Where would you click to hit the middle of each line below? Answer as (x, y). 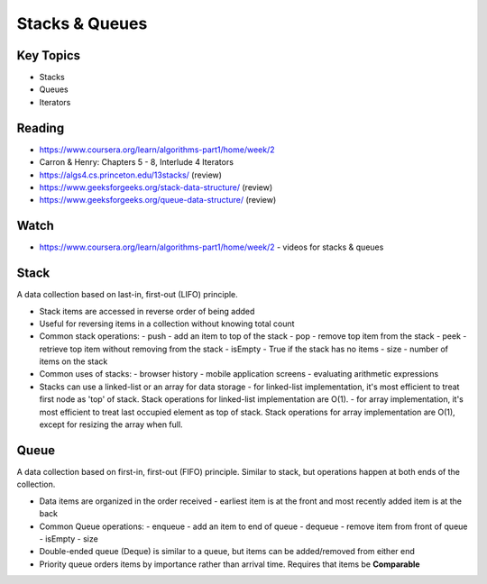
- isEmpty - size (69, 538)
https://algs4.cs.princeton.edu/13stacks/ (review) (131, 175)
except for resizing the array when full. (111, 424)
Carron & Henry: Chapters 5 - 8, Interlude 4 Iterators (137, 162)
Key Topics (49, 55)
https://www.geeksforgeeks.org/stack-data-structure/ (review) (156, 187)
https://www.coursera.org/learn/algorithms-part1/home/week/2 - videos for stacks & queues (211, 247)
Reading (41, 128)
